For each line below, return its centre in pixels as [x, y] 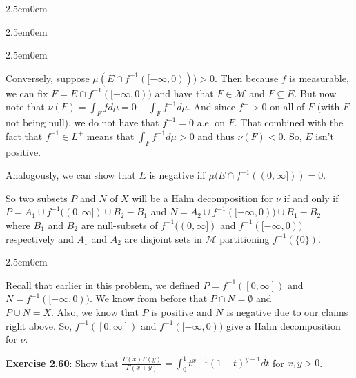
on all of [287, 107]
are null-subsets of [119, 225]
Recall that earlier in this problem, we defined [103, 285]
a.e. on [211, 122]
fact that [24, 136]
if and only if [311, 198]
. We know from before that [149, 298]
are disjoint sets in [163, 238]
